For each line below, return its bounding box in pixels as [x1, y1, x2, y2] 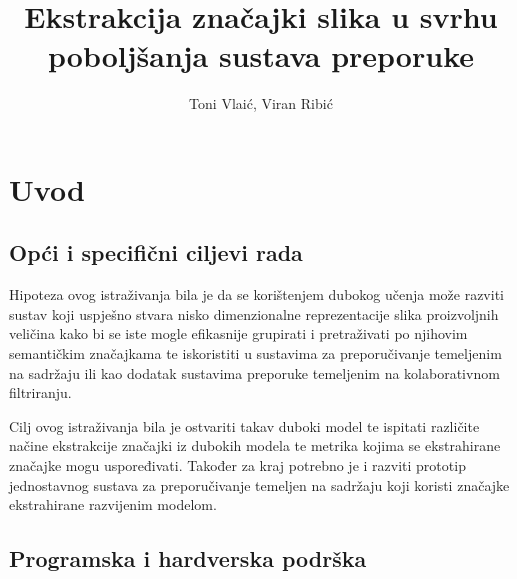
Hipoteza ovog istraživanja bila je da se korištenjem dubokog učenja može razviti [9, 284, 504, 305]
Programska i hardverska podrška [9, 543, 367, 574]
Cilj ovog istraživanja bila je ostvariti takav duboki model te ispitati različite [9, 415, 480, 436]
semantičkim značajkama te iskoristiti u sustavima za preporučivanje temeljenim [9, 343, 502, 364]
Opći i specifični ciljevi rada [9, 237, 303, 268]
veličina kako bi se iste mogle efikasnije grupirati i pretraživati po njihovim [9, 323, 468, 344]
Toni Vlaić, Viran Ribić [189, 93, 333, 114]
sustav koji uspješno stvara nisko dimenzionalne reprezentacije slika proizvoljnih [9, 303, 499, 324]
